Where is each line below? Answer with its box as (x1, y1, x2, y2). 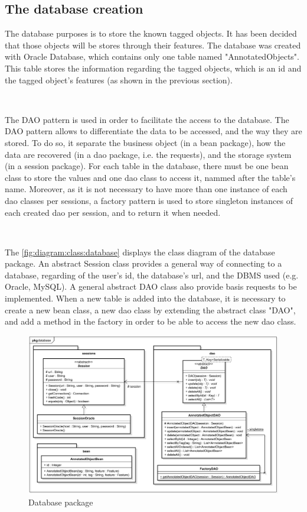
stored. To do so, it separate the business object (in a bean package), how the (5, 136, 286, 148)
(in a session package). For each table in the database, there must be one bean (5, 160, 289, 172)
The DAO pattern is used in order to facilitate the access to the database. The (5, 113, 289, 125)
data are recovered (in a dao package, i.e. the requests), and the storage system (5, 148, 292, 160)
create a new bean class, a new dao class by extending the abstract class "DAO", (5, 303, 296, 316)
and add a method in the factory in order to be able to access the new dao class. (5, 315, 296, 328)
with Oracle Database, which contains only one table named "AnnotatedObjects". (5, 50, 299, 63)
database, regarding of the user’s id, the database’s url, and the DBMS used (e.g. (5, 268, 299, 281)
